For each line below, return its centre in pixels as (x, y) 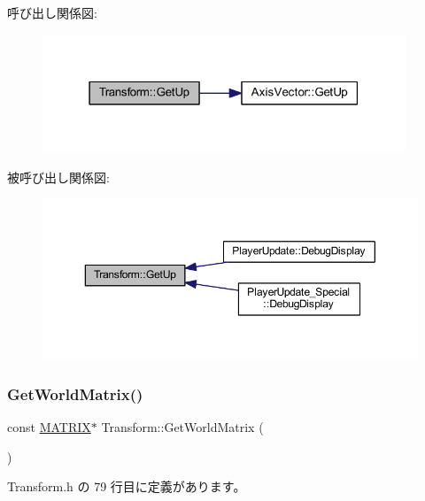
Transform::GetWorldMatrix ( (182, 427)
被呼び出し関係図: (58, 177)
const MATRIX (49, 427)
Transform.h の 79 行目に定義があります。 (127, 486)
